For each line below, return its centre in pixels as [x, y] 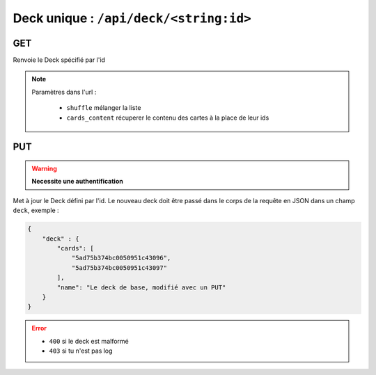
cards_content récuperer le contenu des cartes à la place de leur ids [168, 118]
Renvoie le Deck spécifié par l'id [59, 60]
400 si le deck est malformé [89, 341]
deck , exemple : [36, 210]
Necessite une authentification [77, 182]
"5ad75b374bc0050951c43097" [119, 268]
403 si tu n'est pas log [81, 351]
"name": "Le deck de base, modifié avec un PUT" [141, 287]
